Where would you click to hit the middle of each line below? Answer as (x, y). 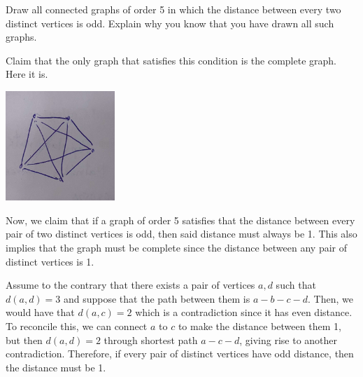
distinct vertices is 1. (50, 261)
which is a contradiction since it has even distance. (244, 312)
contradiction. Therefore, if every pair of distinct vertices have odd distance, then (180, 354)
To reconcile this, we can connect (77, 325)
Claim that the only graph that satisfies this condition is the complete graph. (171, 60)
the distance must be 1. (56, 367)
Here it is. (27, 74)
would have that (40, 312)
